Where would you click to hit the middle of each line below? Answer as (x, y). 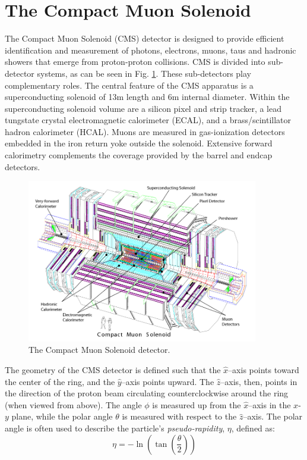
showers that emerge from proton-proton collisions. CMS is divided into (135, 62)
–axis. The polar (273, 416)
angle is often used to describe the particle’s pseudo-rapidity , (115, 428)
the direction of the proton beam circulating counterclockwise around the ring (147, 393)
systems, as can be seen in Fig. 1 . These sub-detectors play (144, 73)
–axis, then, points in (259, 381)
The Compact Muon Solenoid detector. (99, 350)
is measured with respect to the (179, 416)
